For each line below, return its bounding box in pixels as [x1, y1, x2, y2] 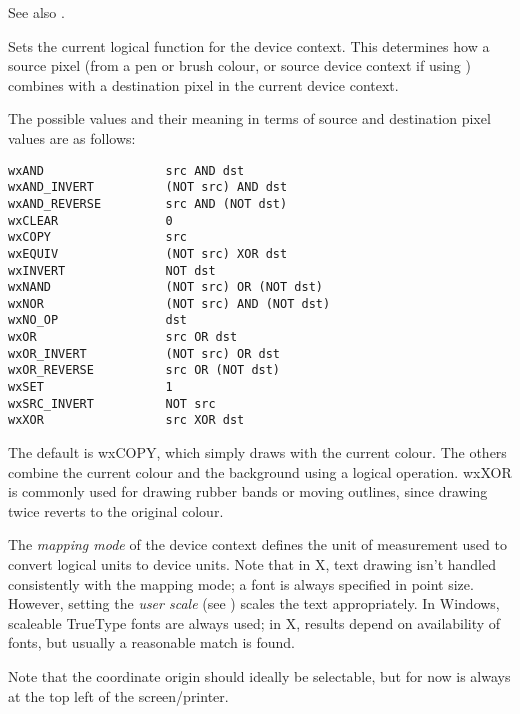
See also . [8, 2, 65, 22]
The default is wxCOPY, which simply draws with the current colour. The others [8, 442, 507, 463]
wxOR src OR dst [8, 330, 238, 345]
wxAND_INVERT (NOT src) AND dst [8, 180, 288, 195]
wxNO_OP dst [8, 313, 187, 328]
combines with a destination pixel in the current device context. [8, 74, 399, 95]
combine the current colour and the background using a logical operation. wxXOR [8, 461, 512, 482]
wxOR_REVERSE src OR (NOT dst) [8, 363, 281, 378]
